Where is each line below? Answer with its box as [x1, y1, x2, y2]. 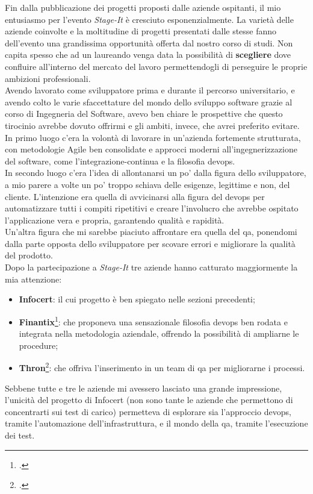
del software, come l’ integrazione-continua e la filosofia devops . [5, 154, 235, 167]
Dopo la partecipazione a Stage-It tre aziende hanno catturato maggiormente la [5, 261, 298, 274]
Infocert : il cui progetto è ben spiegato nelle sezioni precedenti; [19, 293, 255, 305]
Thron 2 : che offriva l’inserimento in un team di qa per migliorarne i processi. [19, 360, 305, 374]
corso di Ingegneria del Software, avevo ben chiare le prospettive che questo [5, 107, 283, 120]
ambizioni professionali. [5, 72, 91, 84]
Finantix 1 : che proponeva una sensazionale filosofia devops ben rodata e [19, 313, 288, 328]
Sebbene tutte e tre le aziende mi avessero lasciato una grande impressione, [5, 381, 282, 394]
